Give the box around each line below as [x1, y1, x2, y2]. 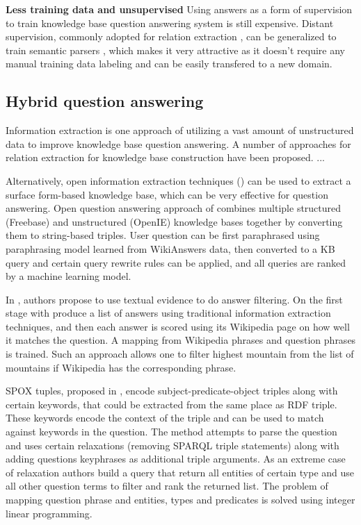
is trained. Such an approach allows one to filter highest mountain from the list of [6, 347, 354, 361]
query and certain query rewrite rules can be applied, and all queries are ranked [6, 255, 346, 269]
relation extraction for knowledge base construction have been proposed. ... [6, 150, 325, 165]
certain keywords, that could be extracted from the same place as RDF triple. [6, 397, 337, 411]
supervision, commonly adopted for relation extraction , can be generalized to [6, 29, 337, 44]
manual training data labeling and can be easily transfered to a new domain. [6, 56, 332, 71]
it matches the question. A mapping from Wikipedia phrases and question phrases [6, 333, 356, 347]
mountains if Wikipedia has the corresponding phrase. [6, 360, 236, 374]
